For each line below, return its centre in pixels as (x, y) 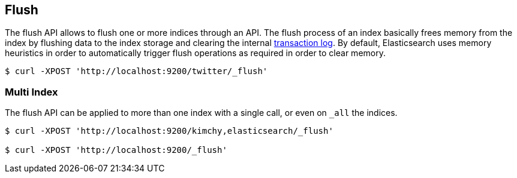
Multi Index (31, 92)
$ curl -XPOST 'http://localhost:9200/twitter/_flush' (136, 71)
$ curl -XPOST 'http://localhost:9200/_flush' (116, 150)
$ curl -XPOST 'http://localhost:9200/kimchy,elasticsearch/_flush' (169, 131)
